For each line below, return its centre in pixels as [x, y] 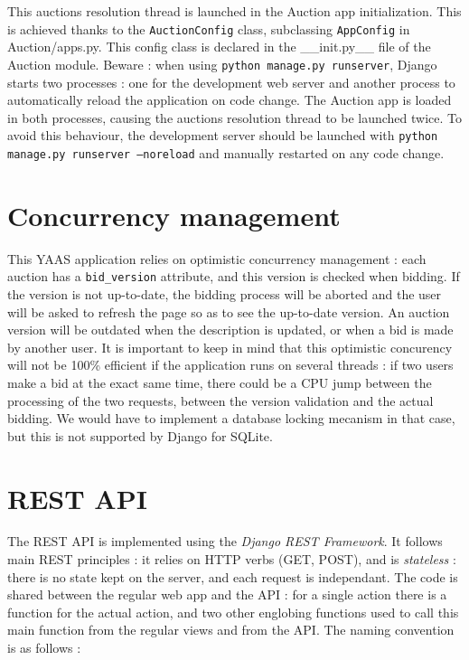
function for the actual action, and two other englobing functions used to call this [233, 612]
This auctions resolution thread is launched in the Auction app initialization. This [234, 11]
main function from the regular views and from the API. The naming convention [231, 630]
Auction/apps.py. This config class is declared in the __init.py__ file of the [219, 47]
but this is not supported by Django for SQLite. [140, 435]
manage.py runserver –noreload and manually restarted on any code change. [226, 152]
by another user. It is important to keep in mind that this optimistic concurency [230, 347]
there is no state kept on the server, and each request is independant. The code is [233, 576]
